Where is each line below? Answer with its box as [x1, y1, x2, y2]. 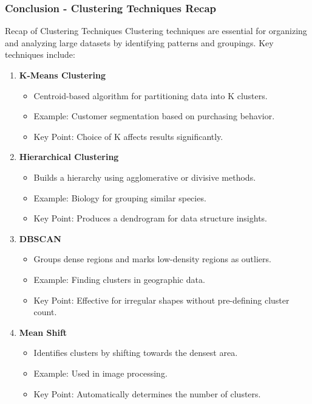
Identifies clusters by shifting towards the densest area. [33, 346, 238, 359]
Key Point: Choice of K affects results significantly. [33, 130, 223, 142]
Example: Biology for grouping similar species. [33, 191, 206, 204]
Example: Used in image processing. [33, 366, 168, 379]
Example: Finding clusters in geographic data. [33, 273, 205, 285]
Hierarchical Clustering [19, 150, 119, 163]
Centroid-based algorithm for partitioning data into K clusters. [33, 89, 268, 102]
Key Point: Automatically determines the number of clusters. [33, 387, 261, 400]
